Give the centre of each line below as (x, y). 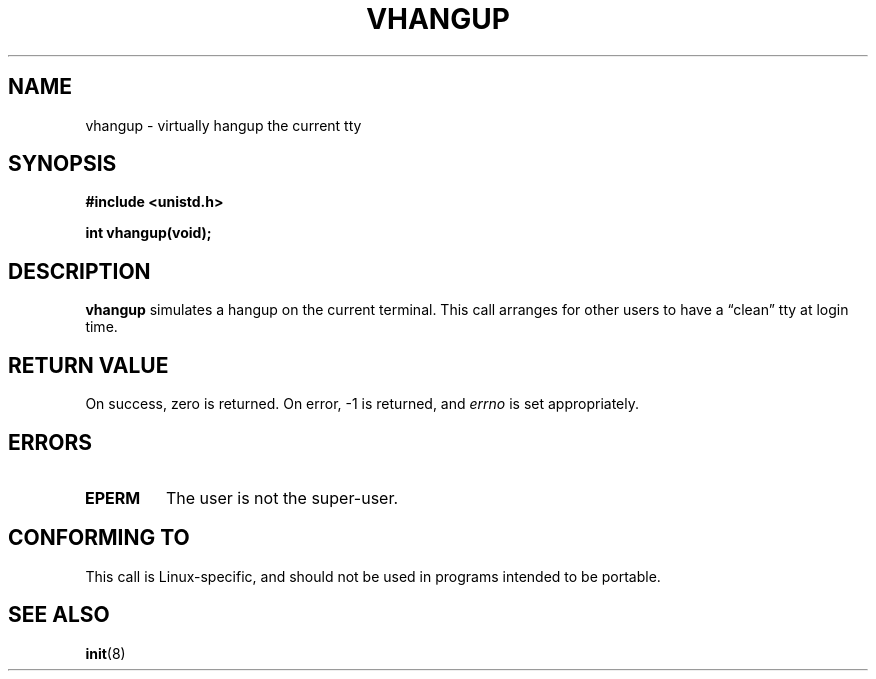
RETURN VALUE (88, 365)
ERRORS (50, 442)
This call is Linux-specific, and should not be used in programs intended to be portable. (373, 576)
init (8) (105, 653)
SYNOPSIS (62, 164)
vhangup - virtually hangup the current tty (223, 125)
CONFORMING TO (99, 538)
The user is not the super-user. (282, 497)
